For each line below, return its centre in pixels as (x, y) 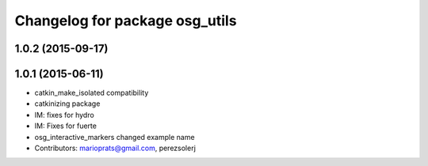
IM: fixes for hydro (64, 115)
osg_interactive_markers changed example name (115, 137)
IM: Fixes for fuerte (65, 126)
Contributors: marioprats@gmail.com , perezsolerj (115, 148)
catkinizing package (67, 104)
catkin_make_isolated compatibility (92, 93)
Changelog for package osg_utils (126, 21)
